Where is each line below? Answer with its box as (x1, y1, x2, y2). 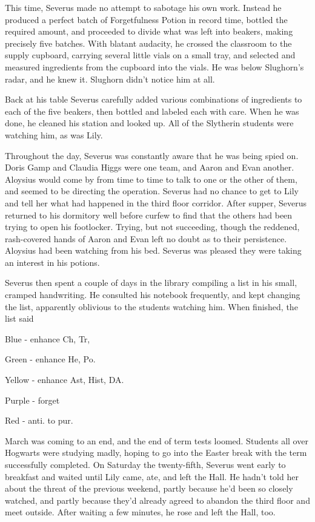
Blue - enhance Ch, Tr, (5, 332, 90, 345)
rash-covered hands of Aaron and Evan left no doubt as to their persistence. (5, 232, 287, 245)
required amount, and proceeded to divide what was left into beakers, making (5, 25, 293, 38)
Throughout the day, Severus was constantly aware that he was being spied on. (5, 149, 299, 161)
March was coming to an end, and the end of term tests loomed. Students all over (5, 434, 308, 447)
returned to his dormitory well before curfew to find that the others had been (5, 208, 293, 221)
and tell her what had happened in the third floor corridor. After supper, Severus (5, 196, 307, 209)
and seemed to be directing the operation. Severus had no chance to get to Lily (5, 185, 299, 197)
